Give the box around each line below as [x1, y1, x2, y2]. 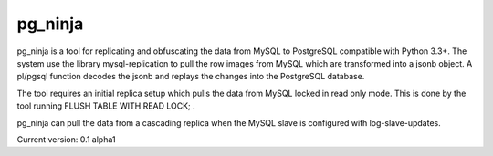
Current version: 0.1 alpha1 [16, 133, 116, 145]
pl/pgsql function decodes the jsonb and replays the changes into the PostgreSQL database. [16, 71, 365, 82]
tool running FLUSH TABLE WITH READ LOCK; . [16, 100, 195, 111]
